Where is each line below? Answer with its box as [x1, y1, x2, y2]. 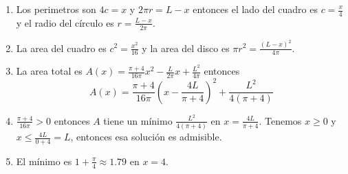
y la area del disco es [142, 40, 230, 55]
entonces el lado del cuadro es [193, 2, 318, 16]
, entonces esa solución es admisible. [70, 129, 222, 144]
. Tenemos [259, 113, 302, 127]
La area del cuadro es [16, 40, 107, 55]
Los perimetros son [16, 2, 96, 16]
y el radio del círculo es [16, 15, 114, 29]
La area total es [16, 64, 83, 78]
